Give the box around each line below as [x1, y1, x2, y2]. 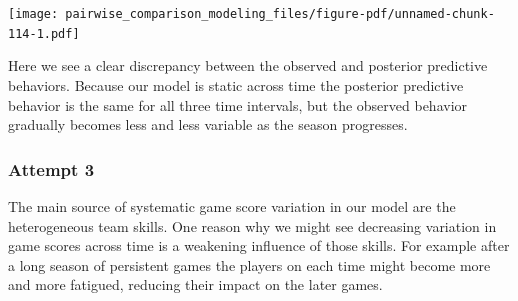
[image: [8, 7, 59, 21]
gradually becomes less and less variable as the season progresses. [8, 114, 408, 135]
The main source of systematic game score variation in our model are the [8, 195, 456, 216]
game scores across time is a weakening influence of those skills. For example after [8, 235, 510, 256]
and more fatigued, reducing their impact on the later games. [8, 274, 383, 295]
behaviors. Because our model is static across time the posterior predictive [8, 74, 464, 95]
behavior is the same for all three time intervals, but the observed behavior [8, 94, 468, 115]
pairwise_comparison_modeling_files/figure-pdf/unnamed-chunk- [65, 7, 495, 21]
